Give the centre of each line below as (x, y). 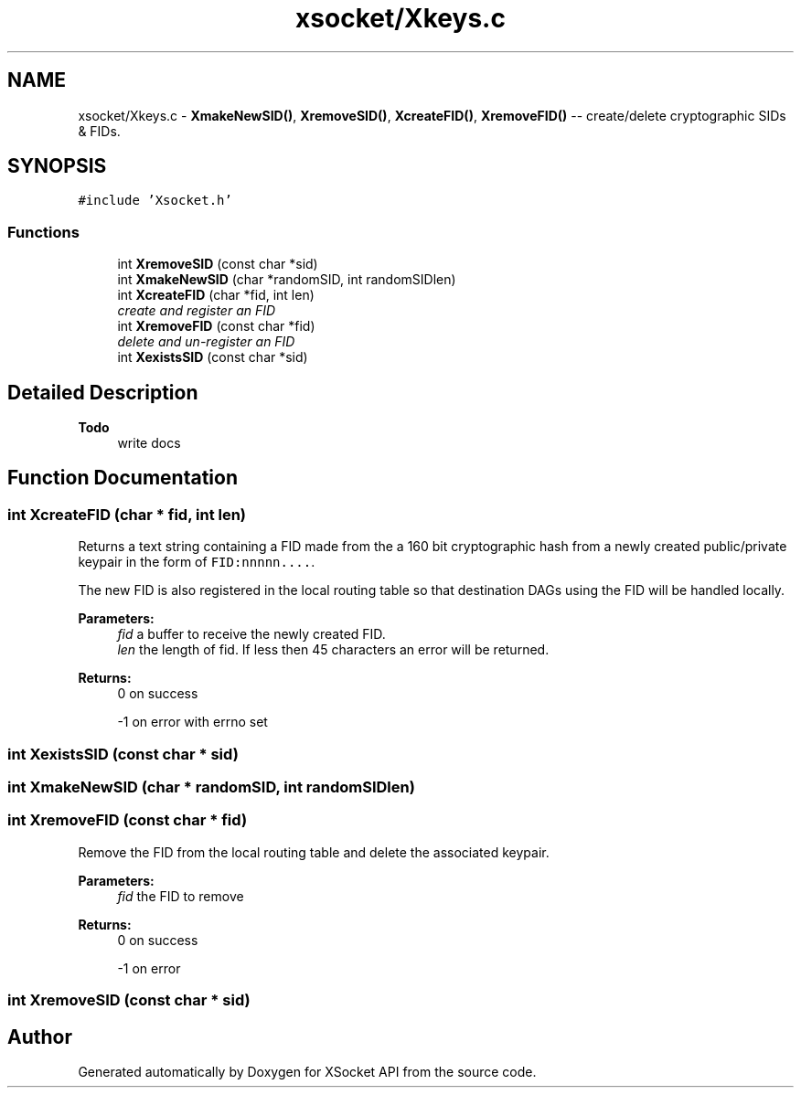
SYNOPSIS (57, 166)
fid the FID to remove (181, 896)
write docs (149, 443)
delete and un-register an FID (206, 342)
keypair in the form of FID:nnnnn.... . (197, 562)
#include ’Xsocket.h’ (155, 201)
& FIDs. (99, 131)
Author (40, 1037)
